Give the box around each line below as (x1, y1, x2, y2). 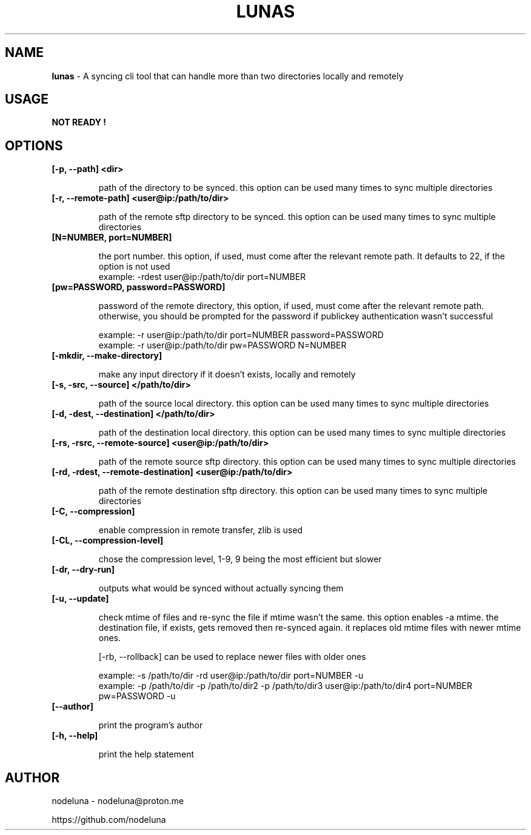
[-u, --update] (52, 593, 109, 604)
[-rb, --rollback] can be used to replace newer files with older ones (98, 651, 366, 662)
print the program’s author (98, 720, 203, 731)
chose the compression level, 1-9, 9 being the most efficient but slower (98, 554, 382, 565)
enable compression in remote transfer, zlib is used (98, 525, 303, 536)
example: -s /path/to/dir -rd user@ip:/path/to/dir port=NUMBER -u (98, 670, 364, 681)
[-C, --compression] (52, 506, 135, 517)
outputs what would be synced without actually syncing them (98, 583, 344, 594)
